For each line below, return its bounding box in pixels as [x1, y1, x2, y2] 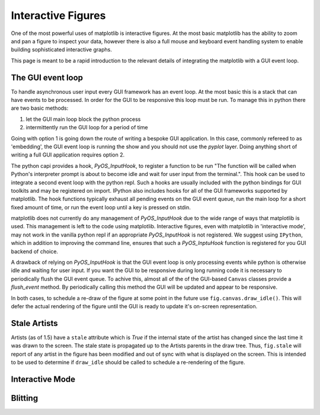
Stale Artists [11, 318, 58, 328]
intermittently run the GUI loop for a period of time [25, 124, 148, 131]
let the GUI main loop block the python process [25, 116, 141, 123]
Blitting [11, 393, 39, 403]
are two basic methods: [11, 104, 69, 112]
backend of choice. [11, 248, 59, 255]
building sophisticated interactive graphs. [11, 46, 112, 53]
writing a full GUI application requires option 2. [11, 151, 124, 158]
